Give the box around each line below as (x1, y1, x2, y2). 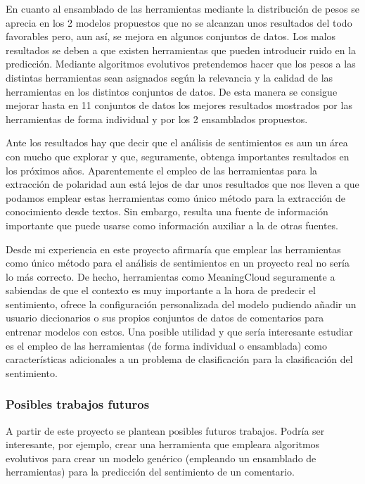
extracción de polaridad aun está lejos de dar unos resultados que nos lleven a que (6, 177, 359, 191)
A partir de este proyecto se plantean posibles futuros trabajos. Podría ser (6, 423, 325, 438)
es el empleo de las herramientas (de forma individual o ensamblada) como (6, 338, 327, 352)
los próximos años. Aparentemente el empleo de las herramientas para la (6, 163, 318, 177)
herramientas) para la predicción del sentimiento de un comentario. (6, 464, 295, 479)
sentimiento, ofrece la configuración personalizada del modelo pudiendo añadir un (6, 296, 357, 311)
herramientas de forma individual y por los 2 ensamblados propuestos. (6, 111, 308, 126)
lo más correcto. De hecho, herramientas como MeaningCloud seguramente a (6, 269, 335, 284)
